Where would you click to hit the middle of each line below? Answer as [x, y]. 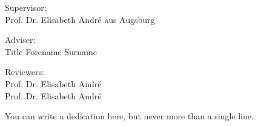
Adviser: [20, 40]
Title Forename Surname [51, 51]
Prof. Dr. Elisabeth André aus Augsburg [80, 19]
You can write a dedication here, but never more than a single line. [129, 116]
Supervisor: [26, 7]
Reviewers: [25, 72]
